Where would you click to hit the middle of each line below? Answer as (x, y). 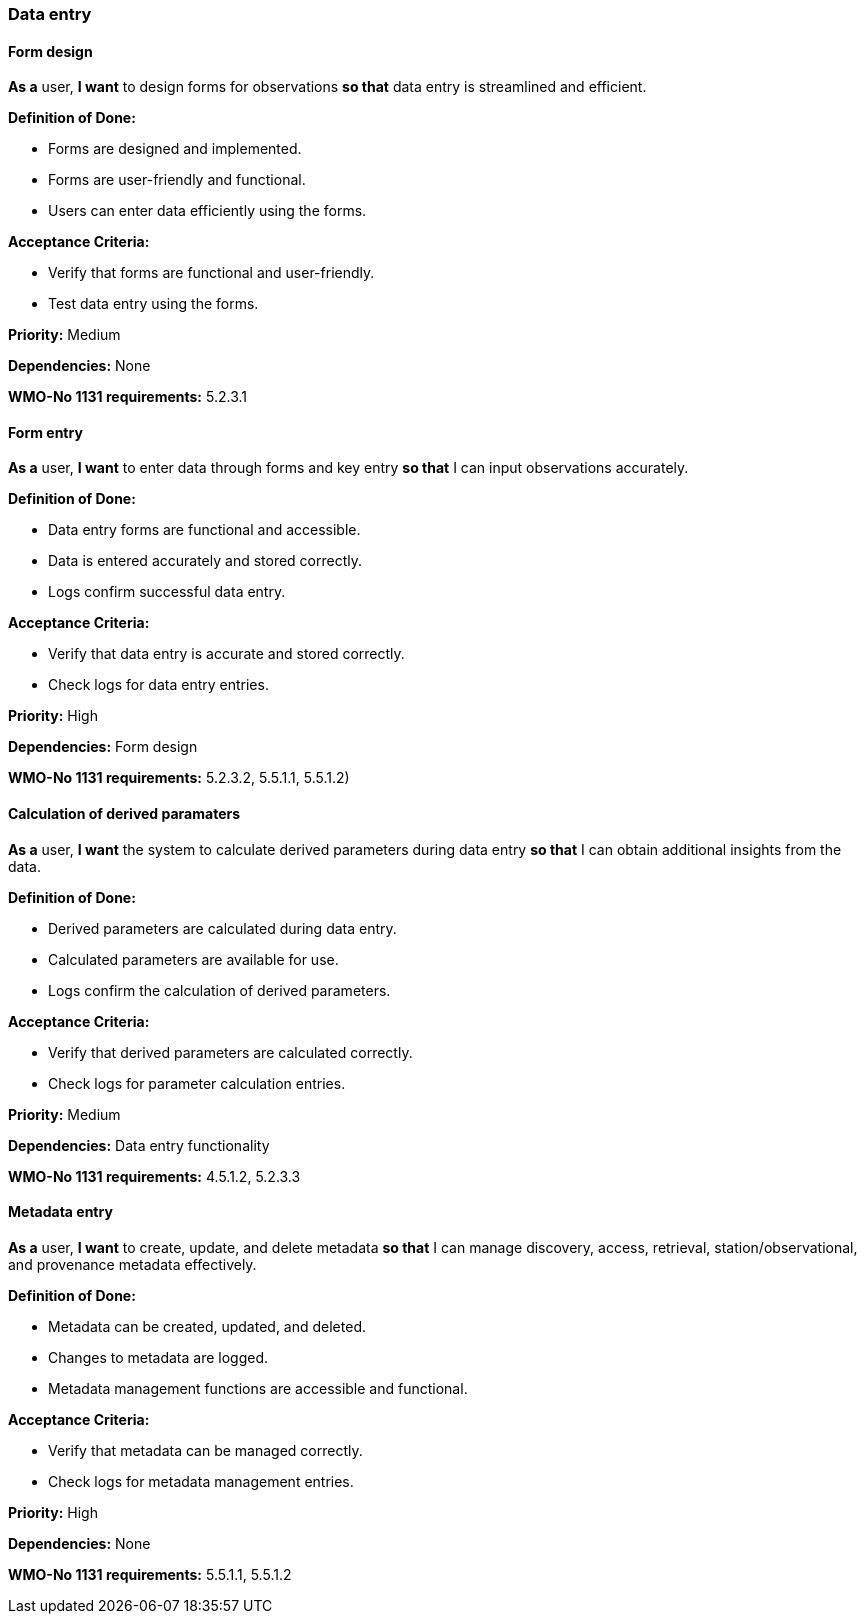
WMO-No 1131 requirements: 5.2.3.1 (127, 397)
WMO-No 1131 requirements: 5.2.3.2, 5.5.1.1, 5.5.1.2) (179, 778)
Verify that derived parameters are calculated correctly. (230, 1052)
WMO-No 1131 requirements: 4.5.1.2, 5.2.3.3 (154, 1176)
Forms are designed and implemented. (175, 149)
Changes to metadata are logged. (158, 1357)
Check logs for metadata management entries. (201, 1481)
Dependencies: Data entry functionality (139, 1145)
